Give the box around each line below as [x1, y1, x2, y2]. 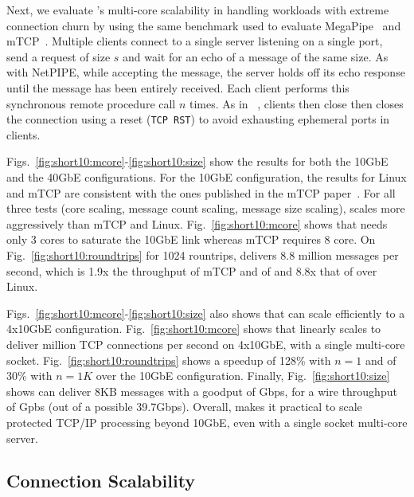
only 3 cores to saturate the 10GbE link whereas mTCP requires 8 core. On [6, 231, 376, 248]
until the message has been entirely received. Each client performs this [6, 79, 350, 96]
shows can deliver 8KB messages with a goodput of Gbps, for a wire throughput [6, 382, 397, 399]
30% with [6, 367, 53, 384]
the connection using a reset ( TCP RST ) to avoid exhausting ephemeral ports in [6, 111, 390, 127]
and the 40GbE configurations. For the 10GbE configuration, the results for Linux [6, 169, 407, 185]
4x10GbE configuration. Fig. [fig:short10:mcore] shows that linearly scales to [6, 320, 381, 337]
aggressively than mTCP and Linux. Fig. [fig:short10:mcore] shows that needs [6, 215, 388, 232]
